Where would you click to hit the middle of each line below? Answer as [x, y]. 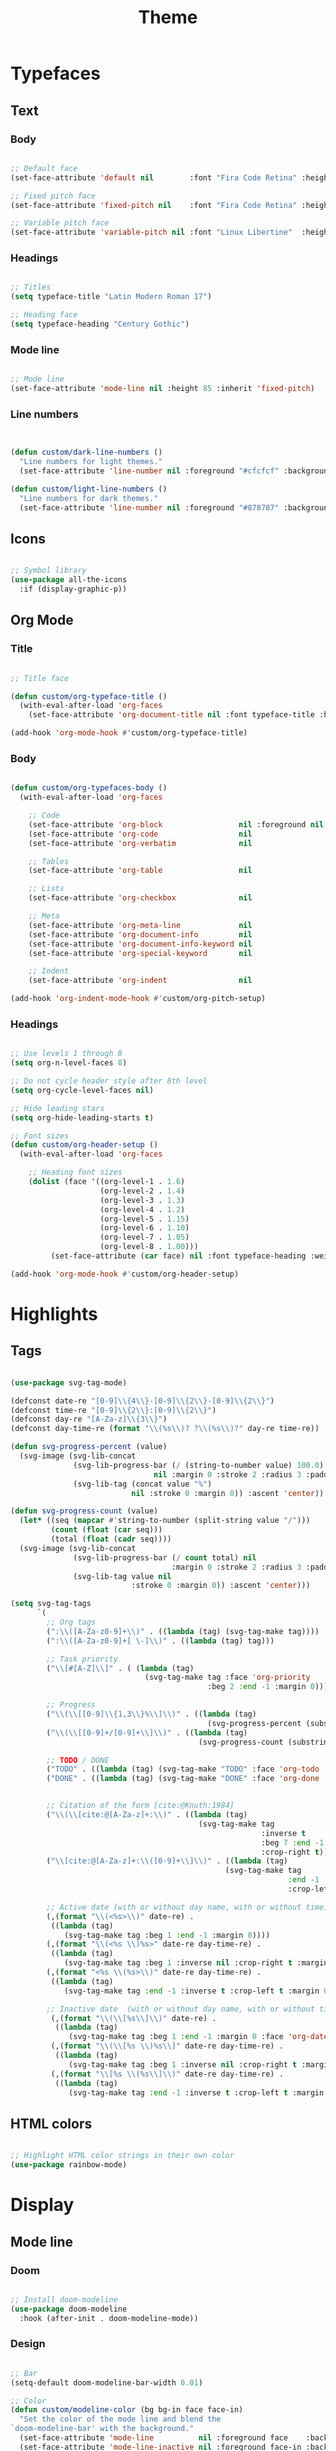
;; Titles [31, 287]
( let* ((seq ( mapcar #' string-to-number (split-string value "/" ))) [165, 1521]
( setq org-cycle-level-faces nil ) [82, 1090]
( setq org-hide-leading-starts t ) [82, 1117]
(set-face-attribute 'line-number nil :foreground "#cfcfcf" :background [176, 471]
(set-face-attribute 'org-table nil [140, 871]
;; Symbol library [48, 571]
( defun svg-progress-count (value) [84, 1511]
